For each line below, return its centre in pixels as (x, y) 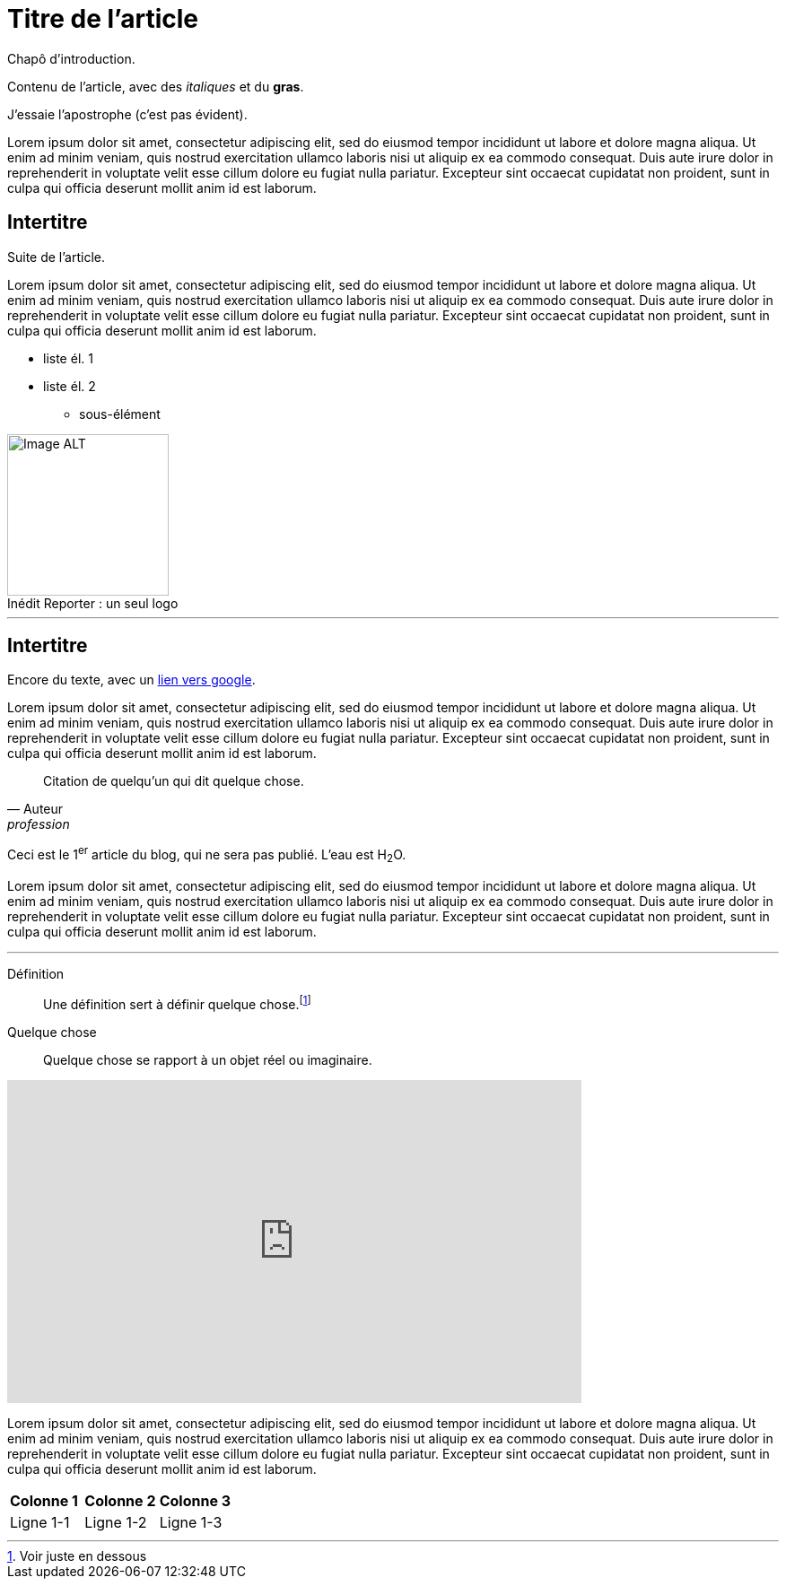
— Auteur (35, 809)
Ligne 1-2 (116, 1522)
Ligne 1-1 (40, 1522)
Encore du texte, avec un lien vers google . (131, 680)
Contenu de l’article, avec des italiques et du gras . (156, 86)
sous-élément (120, 414)
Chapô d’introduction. (71, 58)
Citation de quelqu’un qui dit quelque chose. (174, 781)
